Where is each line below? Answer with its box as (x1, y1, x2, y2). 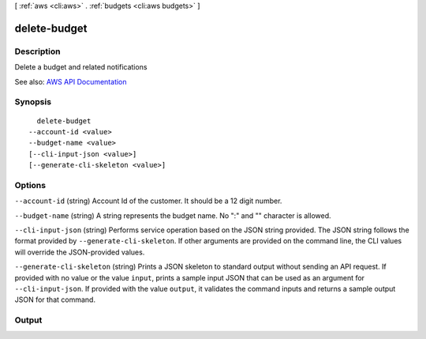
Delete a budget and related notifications (14, 62, 148, 72)
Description (14, 46, 61, 57)
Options (14, 179, 47, 190)
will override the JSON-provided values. (14, 247, 145, 257)
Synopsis (14, 96, 51, 107)
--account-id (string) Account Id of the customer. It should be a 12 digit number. (14, 196, 282, 205)
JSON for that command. (14, 295, 96, 304)
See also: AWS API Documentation (14, 77, 127, 86)
